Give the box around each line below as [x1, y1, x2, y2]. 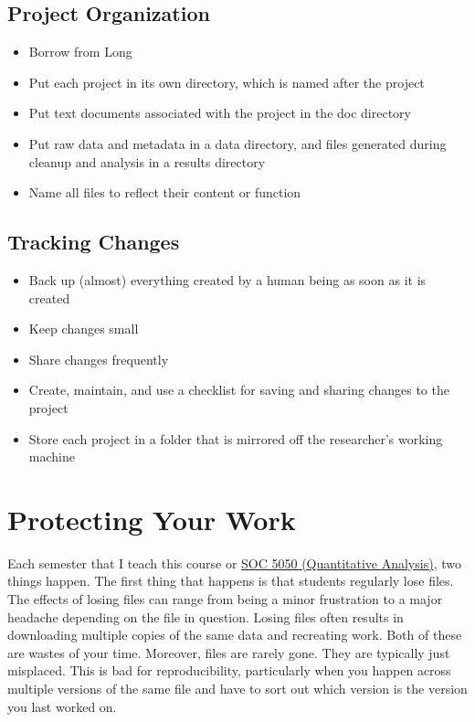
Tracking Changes [7, 228, 180, 256]
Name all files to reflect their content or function [28, 183, 301, 202]
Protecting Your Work [7, 500, 296, 537]
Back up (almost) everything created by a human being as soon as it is [28, 270, 427, 289]
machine [28, 447, 75, 466]
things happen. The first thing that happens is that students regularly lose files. [7, 571, 454, 590]
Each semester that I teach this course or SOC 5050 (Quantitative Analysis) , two [7, 553, 461, 572]
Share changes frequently [28, 349, 169, 368]
